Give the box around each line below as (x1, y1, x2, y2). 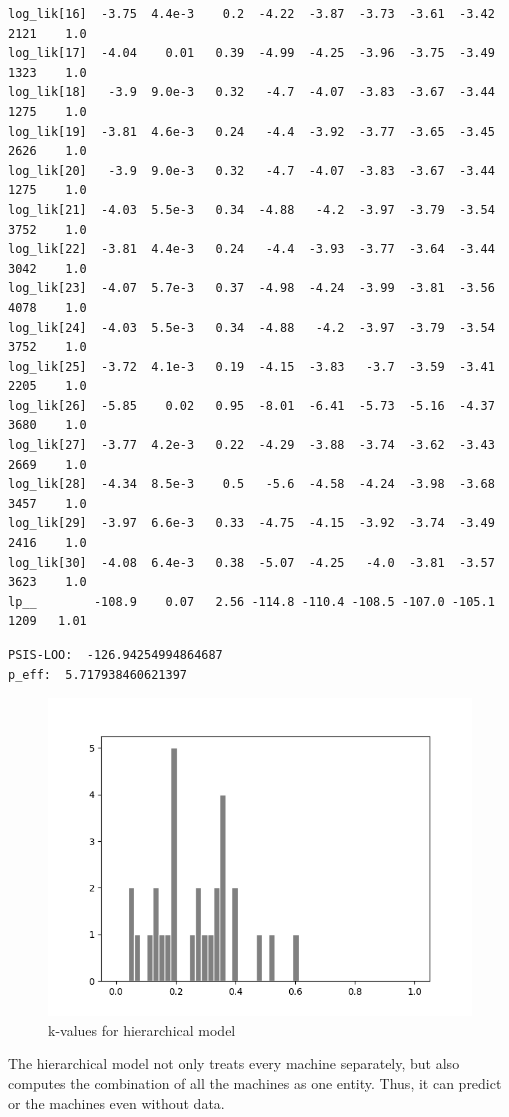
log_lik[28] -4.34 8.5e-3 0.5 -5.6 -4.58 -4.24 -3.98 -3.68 (8, 477, 495, 492)
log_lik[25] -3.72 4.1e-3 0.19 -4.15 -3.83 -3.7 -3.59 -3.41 (8, 359, 495, 374)
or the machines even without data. (8, 1092, 225, 1113)
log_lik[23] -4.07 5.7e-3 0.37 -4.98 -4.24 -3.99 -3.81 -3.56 (8, 281, 495, 296)
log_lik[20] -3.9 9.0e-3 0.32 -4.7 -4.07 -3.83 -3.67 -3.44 (8, 163, 495, 178)
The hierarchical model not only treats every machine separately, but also (8, 1053, 460, 1074)
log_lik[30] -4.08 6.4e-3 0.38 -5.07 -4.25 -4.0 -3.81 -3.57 (8, 555, 495, 570)
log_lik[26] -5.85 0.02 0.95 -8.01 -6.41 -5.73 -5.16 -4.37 (8, 398, 495, 413)
